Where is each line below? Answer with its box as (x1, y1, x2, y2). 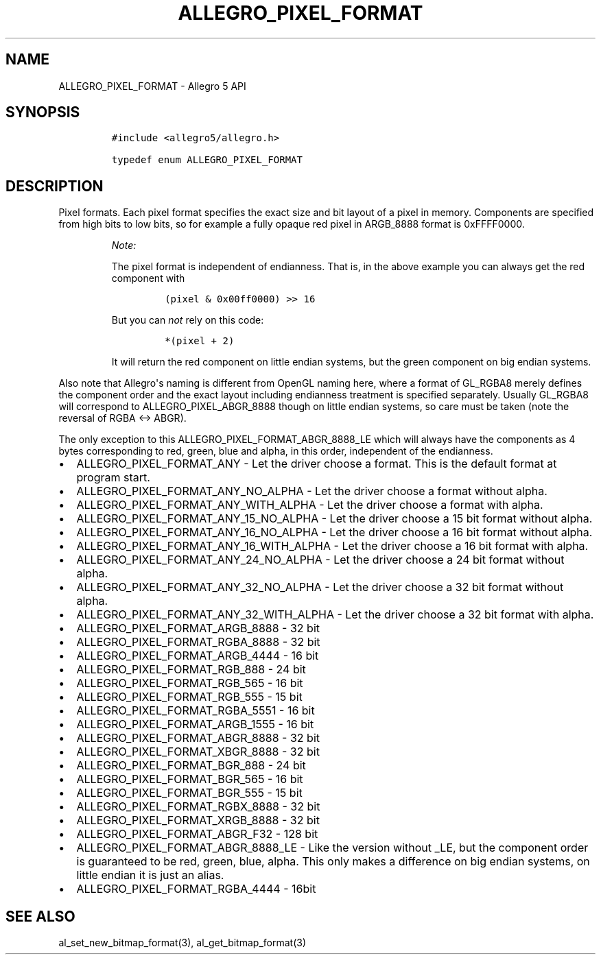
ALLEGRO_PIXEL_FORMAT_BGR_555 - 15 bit (76, 786, 303, 800)
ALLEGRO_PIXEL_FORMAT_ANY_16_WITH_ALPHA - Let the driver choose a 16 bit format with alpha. (76, 539, 589, 553)
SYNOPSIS (5, 104, 80, 121)
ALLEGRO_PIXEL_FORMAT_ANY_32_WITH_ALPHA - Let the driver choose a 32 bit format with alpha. (76, 608, 594, 622)
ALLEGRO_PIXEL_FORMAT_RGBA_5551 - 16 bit (76, 704, 315, 718)
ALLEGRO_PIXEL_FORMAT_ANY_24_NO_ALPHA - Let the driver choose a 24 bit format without (76, 553, 565, 567)
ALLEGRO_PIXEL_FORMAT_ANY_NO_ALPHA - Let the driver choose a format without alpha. (76, 484, 547, 499)
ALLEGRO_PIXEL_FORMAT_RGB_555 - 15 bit (76, 690, 303, 704)
